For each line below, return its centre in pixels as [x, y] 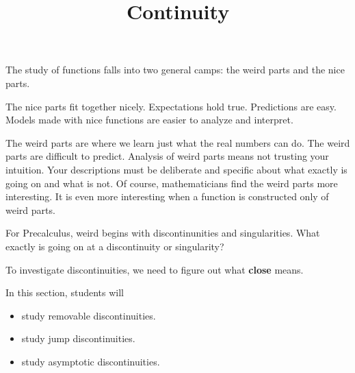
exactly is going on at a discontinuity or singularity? [115, 246]
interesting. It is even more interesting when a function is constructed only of [167, 196]
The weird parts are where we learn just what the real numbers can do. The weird [178, 142]
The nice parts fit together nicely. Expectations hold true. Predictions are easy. [171, 106]
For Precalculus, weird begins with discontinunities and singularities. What [163, 233]
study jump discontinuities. [78, 338]
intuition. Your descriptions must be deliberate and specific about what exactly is [176, 169]
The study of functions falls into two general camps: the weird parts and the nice [175, 70]
